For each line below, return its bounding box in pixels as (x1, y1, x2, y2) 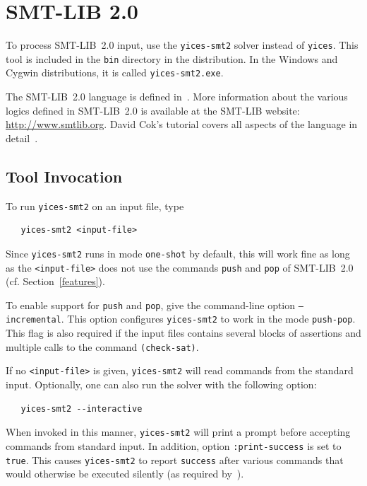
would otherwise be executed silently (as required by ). (6, 466, 244, 481)
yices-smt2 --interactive (20, 403, 143, 414)
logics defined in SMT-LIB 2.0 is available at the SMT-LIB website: (6, 103, 300, 117)
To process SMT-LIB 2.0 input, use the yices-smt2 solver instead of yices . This (6, 37, 359, 52)
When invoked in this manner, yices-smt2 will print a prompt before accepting (6, 424, 351, 439)
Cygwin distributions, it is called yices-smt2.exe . (6, 65, 224, 80)
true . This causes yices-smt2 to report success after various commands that (6, 452, 344, 467)
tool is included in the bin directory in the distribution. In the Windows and (6, 51, 338, 66)
